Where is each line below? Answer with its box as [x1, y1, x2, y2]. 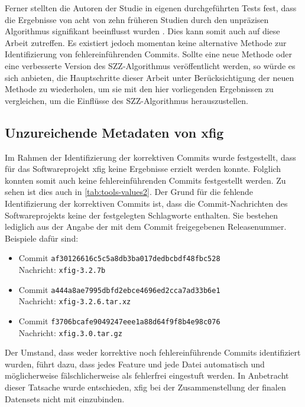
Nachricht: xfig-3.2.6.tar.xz [18, 295, 131, 307]
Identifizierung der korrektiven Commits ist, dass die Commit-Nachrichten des [5, 197, 288, 209]
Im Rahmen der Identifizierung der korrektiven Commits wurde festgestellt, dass [5, 151, 296, 163]
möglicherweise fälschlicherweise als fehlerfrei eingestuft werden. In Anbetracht [5, 369, 289, 382]
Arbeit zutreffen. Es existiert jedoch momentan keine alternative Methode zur [5, 36, 287, 48]
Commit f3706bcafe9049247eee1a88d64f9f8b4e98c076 [18, 314, 220, 327]
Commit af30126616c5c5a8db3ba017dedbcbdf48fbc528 [18, 252, 220, 264]
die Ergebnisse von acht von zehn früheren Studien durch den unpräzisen [5, 13, 269, 25]
